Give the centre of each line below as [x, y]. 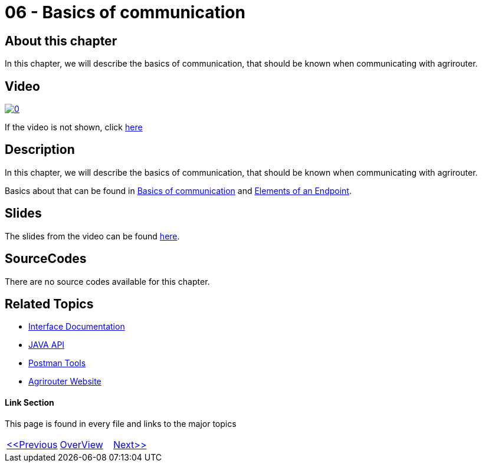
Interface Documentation [77, 327]
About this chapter [61, 41]
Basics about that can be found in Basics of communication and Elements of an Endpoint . [178, 190]
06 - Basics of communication [125, 12]
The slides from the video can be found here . [92, 236]
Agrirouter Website [65, 382]
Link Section [29, 402]
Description [40, 150]
